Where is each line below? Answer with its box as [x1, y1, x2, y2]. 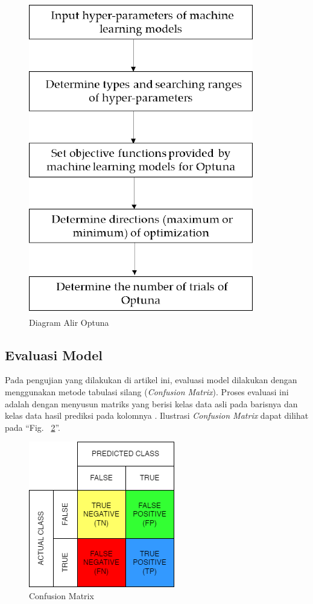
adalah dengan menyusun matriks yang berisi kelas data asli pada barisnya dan [5, 397, 298, 410]
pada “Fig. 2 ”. [5, 421, 60, 433]
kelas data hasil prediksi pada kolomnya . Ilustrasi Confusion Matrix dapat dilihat [5, 409, 309, 422]
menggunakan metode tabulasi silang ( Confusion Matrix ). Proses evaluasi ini [5, 385, 289, 398]
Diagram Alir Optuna [29, 316, 109, 328]
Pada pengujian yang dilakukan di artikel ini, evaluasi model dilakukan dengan [5, 374, 297, 386]
